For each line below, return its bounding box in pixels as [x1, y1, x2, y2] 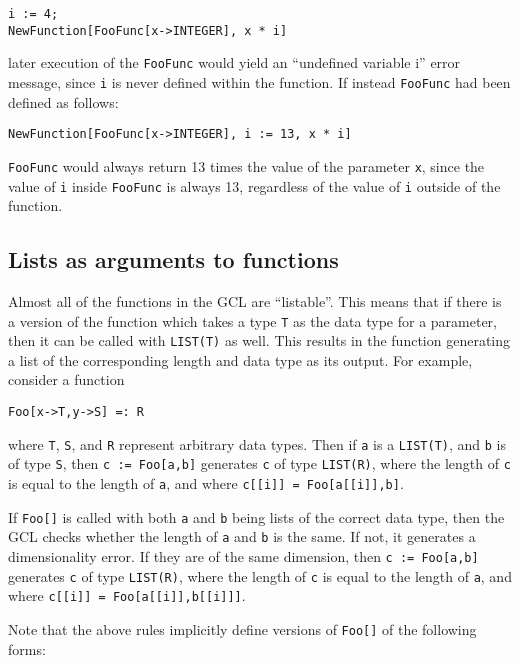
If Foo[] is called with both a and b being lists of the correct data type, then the [8, 506, 505, 527]
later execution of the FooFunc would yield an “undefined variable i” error [8, 52, 461, 73]
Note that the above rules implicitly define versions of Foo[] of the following [8, 618, 477, 639]
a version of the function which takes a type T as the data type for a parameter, [8, 310, 497, 331]
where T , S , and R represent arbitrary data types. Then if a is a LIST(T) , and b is [8, 433, 507, 454]
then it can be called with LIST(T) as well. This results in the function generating [8, 330, 511, 351]
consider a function [8, 369, 125, 390]
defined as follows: [8, 91, 119, 112]
